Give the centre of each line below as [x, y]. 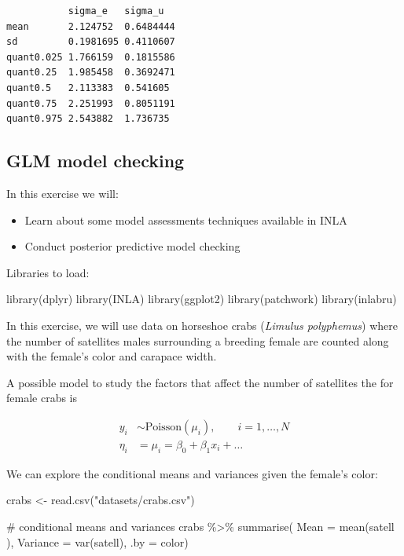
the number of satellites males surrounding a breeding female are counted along [198, 340]
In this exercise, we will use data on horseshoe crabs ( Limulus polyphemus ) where [202, 325]
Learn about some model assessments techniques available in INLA [186, 219]
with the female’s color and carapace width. [112, 356]
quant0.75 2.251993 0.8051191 [91, 103]
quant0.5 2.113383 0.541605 [88, 88]
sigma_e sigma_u [116, 11]
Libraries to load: [48, 272]
